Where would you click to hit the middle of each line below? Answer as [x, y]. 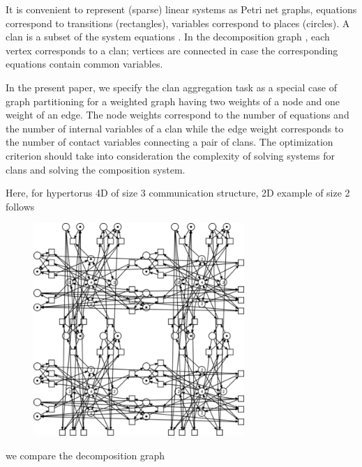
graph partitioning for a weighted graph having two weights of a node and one [173, 101]
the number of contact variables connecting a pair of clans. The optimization [169, 142]
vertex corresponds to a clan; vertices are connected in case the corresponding [172, 50]
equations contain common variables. [84, 64]
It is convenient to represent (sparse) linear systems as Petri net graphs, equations [181, 9]
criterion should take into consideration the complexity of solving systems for [170, 155]
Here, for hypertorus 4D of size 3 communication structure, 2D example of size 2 [178, 193]
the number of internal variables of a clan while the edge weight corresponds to [175, 128]
